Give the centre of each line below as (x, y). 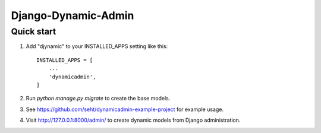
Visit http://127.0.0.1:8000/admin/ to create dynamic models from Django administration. (133, 120)
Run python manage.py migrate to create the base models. (98, 99)
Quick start (34, 31)
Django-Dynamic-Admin (73, 15)
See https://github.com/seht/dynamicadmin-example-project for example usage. (125, 109)
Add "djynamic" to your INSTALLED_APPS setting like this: (97, 46)
